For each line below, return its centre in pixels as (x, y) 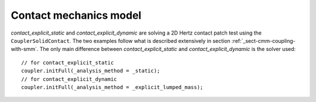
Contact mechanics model (76, 15)
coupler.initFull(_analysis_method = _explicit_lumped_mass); (112, 87)
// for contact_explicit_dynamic (69, 79)
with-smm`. (25, 49)
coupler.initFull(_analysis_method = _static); (91, 71)
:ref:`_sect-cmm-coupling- (263, 40)
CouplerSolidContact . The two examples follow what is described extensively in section (121, 40)
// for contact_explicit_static (68, 62)
